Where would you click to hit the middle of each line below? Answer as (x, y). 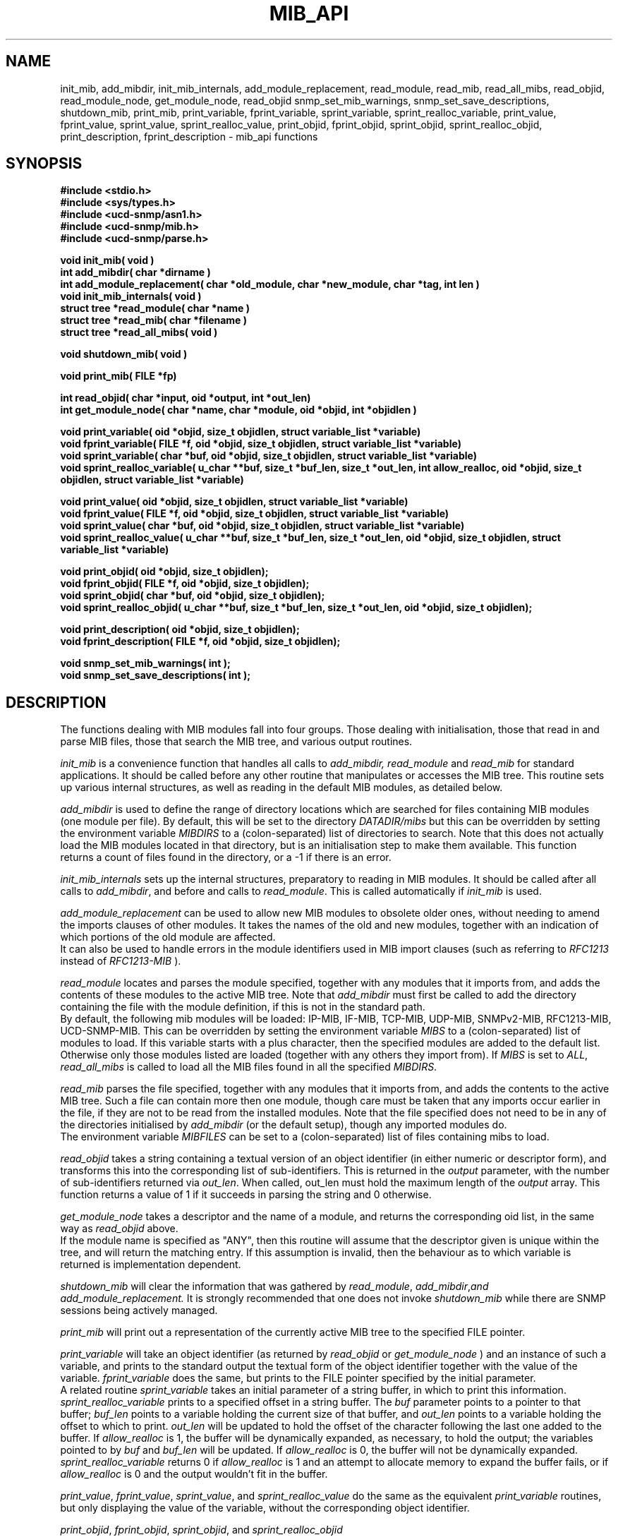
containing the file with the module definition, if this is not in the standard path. (243, 1007)
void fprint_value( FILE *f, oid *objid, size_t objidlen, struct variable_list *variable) (255, 514)
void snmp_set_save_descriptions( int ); (156, 675)
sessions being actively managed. (139, 1310)
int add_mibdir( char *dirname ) (135, 272)
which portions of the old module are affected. (168, 937)
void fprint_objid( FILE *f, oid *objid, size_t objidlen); (185, 584)
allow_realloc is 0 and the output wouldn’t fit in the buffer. (194, 1474)
